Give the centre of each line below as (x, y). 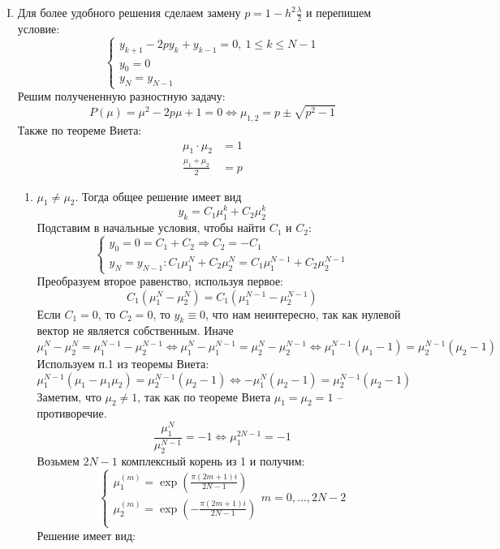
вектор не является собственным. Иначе (135, 330)
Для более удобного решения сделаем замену (129, 12)
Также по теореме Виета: (80, 130)
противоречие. (72, 413)
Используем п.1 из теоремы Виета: (123, 364)
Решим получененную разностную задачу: (121, 96)
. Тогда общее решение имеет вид (158, 196)
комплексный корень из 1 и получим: (213, 460)
